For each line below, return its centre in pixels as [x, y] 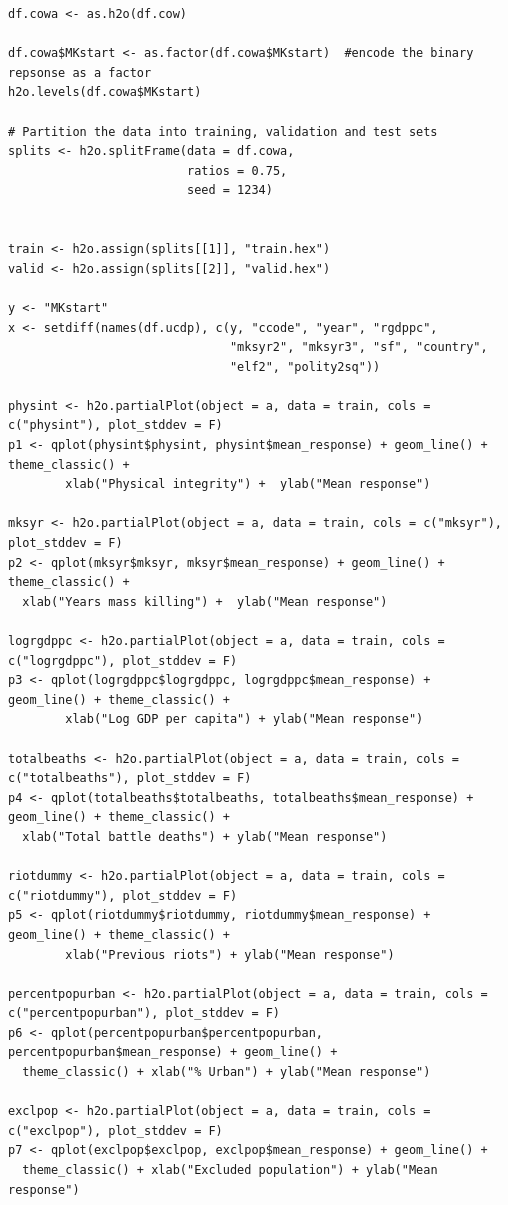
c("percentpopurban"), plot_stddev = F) [144, 1013]
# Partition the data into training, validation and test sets [223, 131]
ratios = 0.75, [237, 170]
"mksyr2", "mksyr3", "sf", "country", [358, 347]
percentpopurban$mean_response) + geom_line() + [173, 1052]
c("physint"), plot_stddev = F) [115, 425]
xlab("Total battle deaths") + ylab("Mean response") [205, 836]
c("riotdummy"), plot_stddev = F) [123, 895]
